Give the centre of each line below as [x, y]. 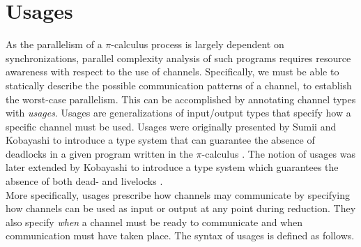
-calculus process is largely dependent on [198, 44]
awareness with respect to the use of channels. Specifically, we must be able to [172, 72]
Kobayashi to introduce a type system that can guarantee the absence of [160, 140]
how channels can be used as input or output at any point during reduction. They [181, 208]
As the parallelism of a [54, 44]
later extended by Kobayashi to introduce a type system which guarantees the [172, 167]
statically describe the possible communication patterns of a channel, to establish [179, 85]
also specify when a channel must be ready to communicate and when [154, 222]
